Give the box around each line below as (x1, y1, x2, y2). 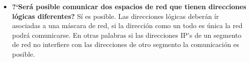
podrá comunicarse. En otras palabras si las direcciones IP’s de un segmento (12, 30, 242, 40)
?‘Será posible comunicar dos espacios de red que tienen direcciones (12, 1, 247, 11)
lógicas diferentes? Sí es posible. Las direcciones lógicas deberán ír (12, 11, 219, 21)
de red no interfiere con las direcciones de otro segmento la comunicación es (12, 39, 239, 49)
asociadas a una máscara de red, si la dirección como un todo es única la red (12, 20, 243, 31)
